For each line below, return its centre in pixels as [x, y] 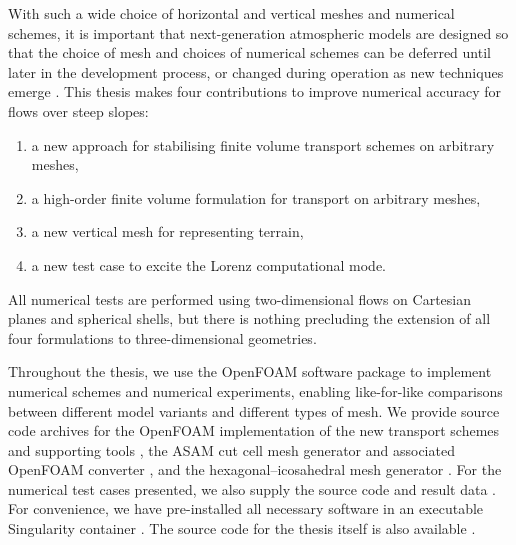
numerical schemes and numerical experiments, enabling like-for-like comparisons [255, 390]
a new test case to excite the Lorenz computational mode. [209, 264]
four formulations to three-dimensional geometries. [162, 337]
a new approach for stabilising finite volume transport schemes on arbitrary [263, 144]
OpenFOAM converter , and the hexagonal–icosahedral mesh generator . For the [255, 469]
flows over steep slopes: [78, 110]
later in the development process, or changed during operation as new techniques [256, 71]
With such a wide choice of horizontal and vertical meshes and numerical [231, 13]
